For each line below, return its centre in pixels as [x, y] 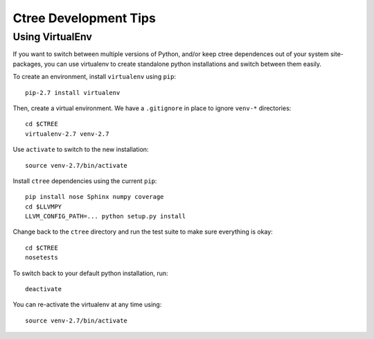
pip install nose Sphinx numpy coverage [95, 197]
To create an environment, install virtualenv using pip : [95, 77]
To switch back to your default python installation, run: [91, 273]
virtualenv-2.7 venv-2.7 [67, 134]
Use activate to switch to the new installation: [81, 150]
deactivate [44, 289]
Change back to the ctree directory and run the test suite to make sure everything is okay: [143, 232]
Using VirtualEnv [53, 37]
